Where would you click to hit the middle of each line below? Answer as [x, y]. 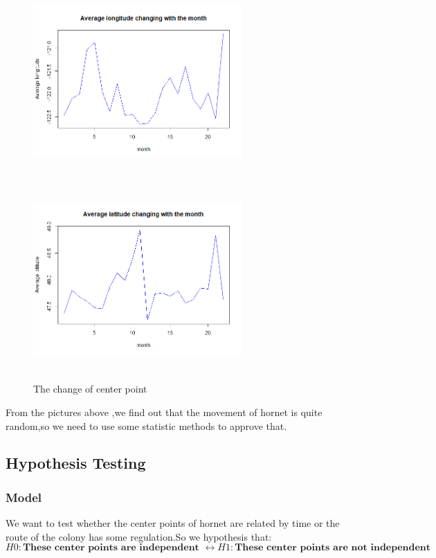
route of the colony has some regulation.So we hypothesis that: [139, 536]
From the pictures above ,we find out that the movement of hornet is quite [164, 412]
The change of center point [90, 389]
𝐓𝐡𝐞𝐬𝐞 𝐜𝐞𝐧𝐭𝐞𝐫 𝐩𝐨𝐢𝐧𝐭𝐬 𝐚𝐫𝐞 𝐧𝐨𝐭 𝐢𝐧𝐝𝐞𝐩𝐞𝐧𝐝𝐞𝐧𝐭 [333, 548]
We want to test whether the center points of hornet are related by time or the [173, 523]
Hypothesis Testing [76, 463]
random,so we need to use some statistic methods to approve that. [146, 425]
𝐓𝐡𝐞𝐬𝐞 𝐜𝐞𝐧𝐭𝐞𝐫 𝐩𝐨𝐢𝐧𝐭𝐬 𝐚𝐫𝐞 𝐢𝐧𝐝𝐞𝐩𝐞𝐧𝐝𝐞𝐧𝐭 [111, 548]
